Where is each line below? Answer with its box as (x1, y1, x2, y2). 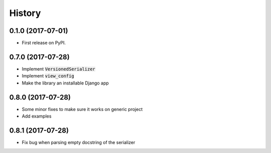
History (9, 7, 41, 18)
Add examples (22, 113, 52, 119)
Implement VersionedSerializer (22, 65, 95, 72)
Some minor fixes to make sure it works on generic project (22, 106, 143, 112)
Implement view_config (22, 73, 75, 79)
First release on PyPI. (22, 40, 66, 46)
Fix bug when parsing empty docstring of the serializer (22, 139, 135, 145)
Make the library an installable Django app (22, 80, 109, 86)
